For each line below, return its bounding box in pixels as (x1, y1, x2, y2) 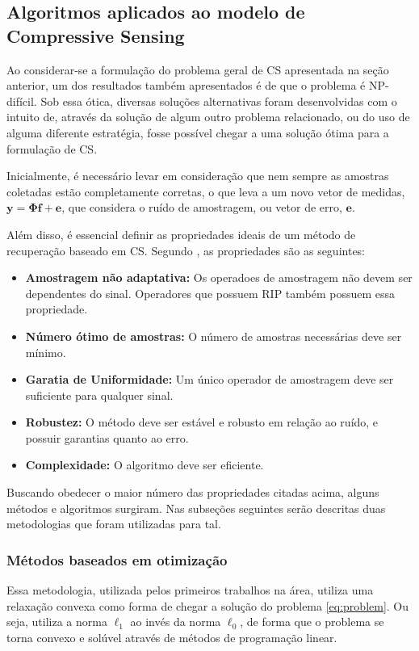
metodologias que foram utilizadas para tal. (6, 515, 221, 532)
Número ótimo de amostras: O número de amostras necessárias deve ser (25, 327, 402, 344)
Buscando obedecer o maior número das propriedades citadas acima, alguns (6, 484, 379, 501)
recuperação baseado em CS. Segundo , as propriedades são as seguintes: (6, 241, 366, 258)
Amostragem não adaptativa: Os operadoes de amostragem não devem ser (25, 269, 413, 286)
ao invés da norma (130, 613, 221, 630)
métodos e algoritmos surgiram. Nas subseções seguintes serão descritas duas (6, 499, 386, 516)
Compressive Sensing (6, 23, 185, 48)
